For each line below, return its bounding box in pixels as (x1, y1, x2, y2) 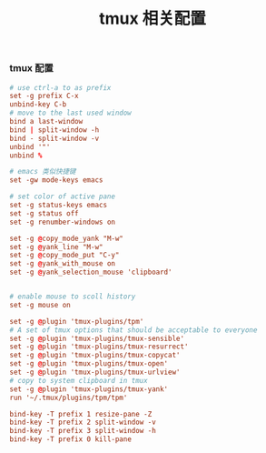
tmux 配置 (9, 62, 54, 75)
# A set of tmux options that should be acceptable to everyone (9, 325, 258, 335)
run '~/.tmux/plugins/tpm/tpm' (9, 393, 128, 402)
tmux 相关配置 (98, 8, 207, 29)
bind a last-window (9, 117, 84, 126)
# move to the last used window (9, 108, 132, 118)
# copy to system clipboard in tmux (9, 376, 148, 385)
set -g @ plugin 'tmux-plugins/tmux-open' (9, 359, 169, 368)
